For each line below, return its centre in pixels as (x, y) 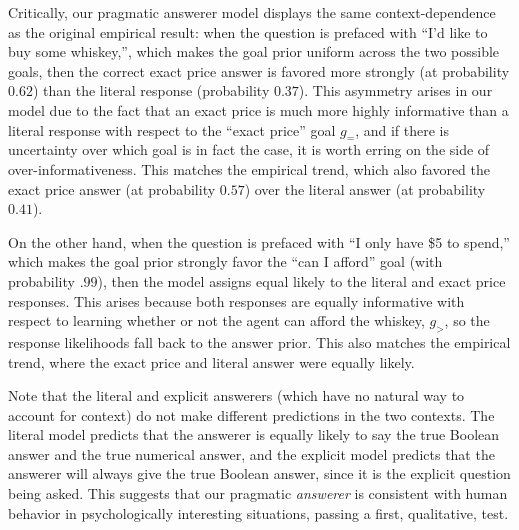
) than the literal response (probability (151, 90)
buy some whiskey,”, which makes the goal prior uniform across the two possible (254, 51)
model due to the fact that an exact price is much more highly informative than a (258, 109)
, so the (467, 320)
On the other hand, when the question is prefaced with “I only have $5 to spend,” (259, 241)
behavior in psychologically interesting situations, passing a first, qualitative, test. (258, 512)
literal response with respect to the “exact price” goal (172, 129)
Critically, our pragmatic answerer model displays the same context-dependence (252, 12)
